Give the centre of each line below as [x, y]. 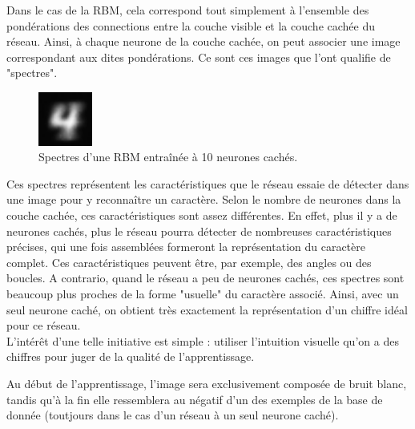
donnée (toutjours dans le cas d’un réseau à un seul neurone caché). [173, 415]
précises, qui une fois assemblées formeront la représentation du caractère [186, 247]
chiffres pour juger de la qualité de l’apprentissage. [131, 356]
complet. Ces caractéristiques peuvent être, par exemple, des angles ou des [189, 262]
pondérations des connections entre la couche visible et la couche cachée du [191, 25]
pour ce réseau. [44, 325]
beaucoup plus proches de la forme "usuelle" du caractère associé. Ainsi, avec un [203, 293]
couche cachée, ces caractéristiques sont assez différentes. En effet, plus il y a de [202, 215]
